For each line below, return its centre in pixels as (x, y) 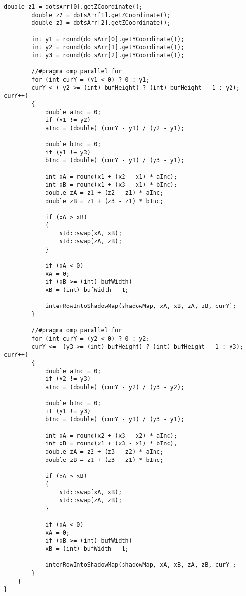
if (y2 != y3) (68, 379)
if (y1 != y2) (68, 120)
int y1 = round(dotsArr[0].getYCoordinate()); (108, 39)
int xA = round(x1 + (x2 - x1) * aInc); (111, 177)
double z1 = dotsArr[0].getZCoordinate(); (73, 7)
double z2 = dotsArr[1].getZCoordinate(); (101, 15)
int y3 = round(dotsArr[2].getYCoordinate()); (108, 55)
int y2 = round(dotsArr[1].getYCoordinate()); (108, 47)
